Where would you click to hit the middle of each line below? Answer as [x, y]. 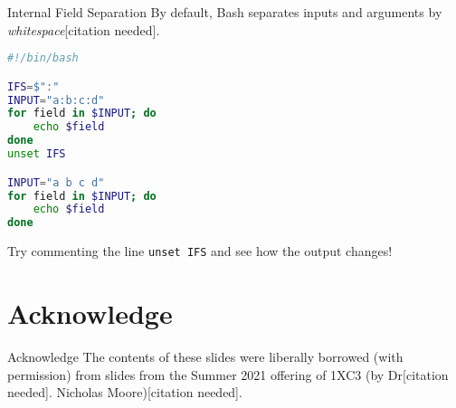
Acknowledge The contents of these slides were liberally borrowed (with [205, 356]
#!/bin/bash [43, 58]
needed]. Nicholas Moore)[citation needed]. [125, 392]
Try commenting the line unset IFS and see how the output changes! [200, 251]
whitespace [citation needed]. [84, 29]
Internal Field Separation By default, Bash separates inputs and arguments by [225, 12]
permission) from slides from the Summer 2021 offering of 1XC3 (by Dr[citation [228, 374]
